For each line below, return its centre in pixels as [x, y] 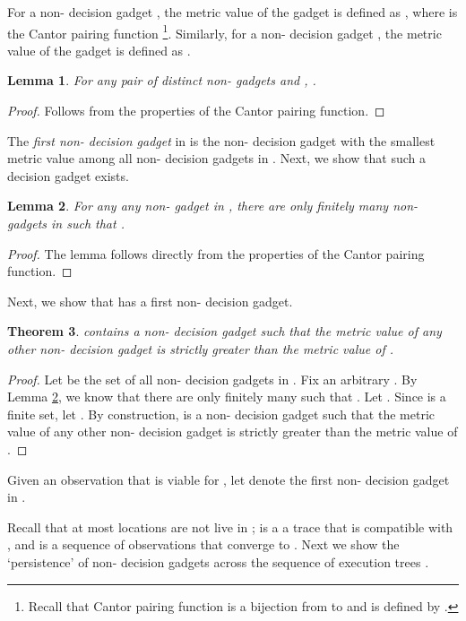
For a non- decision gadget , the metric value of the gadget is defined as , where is [233, 12]
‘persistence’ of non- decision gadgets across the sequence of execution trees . [218, 561]
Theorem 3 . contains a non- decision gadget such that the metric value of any [224, 331]
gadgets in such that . [66, 223]
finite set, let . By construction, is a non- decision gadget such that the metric [221, 414]
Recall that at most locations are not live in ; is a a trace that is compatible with [230, 526]
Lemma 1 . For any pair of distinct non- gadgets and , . [162, 80]
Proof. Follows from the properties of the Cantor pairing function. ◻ [196, 111]
